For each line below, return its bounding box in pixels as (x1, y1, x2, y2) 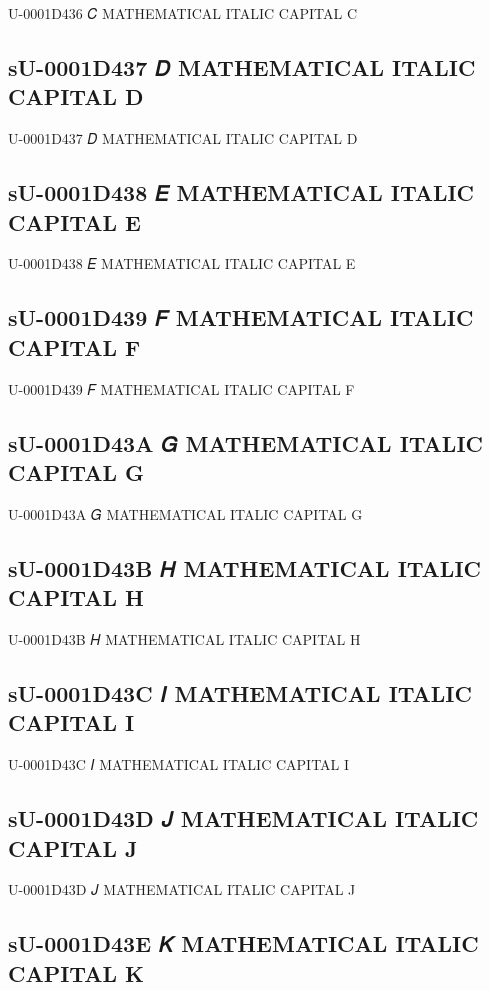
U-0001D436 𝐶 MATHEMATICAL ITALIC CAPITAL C (8, 3, 358, 23)
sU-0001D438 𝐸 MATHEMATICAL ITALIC (8, 177, 475, 208)
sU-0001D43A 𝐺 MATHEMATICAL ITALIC (8, 427, 483, 458)
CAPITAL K (8, 957, 144, 988)
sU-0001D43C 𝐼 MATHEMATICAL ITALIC (8, 677, 472, 708)
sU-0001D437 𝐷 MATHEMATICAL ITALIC (8, 51, 476, 82)
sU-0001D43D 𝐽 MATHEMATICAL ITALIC (8, 803, 479, 834)
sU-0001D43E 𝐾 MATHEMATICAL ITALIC (8, 928, 479, 959)
